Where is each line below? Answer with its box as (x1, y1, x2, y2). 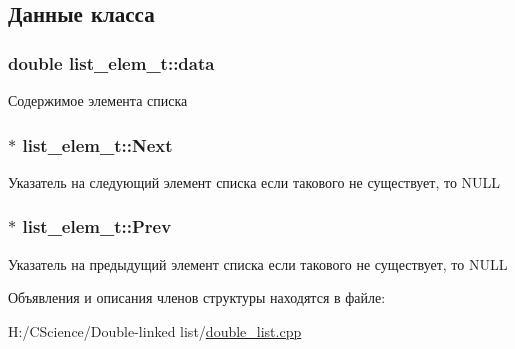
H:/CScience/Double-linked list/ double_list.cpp (8, 320, 302, 341)
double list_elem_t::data (8, 50, 215, 75)
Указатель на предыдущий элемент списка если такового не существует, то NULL (8, 253, 508, 274)
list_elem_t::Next (22, 132, 173, 157)
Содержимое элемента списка (8, 90, 188, 110)
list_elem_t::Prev (22, 214, 172, 239)
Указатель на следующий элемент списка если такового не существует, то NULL (8, 171, 501, 192)
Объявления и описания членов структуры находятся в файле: (8, 287, 386, 308)
